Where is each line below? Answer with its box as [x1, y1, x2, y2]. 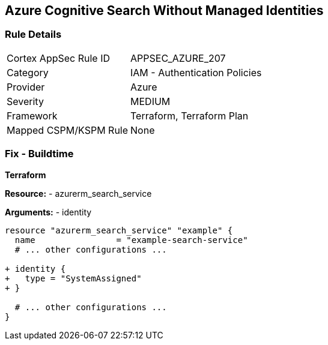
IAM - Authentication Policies [130, 66, 262, 79]
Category [7, 66, 49, 79]
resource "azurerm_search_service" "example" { [5, 225, 233, 235]
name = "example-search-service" [14, 235, 248, 245]
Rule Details [5, 28, 62, 41]
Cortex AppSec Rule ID [7, 52, 111, 64]
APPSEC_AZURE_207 [130, 52, 226, 64]
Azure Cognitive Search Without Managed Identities [5, 3, 324, 18]
